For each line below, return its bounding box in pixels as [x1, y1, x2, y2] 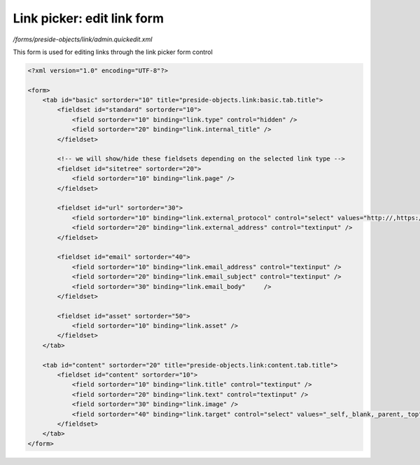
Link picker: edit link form [13, 11, 164, 26]
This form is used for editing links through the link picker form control [13, 48, 213, 56]
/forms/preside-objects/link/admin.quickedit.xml [13, 35, 153, 43]
